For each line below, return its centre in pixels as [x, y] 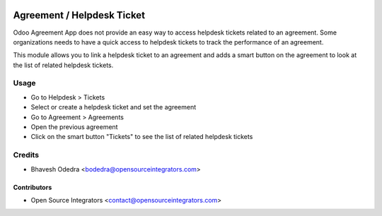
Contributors [33, 187]
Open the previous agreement [74, 127]
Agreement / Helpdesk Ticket [79, 15]
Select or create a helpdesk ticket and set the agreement [114, 107]
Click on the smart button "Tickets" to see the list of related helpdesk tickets [142, 137]
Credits [26, 155]
